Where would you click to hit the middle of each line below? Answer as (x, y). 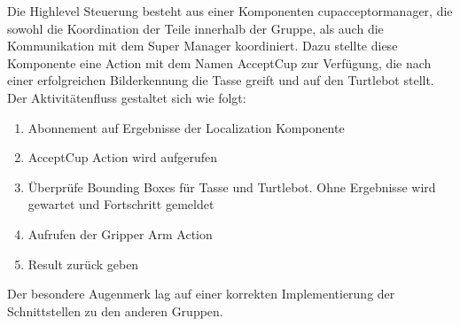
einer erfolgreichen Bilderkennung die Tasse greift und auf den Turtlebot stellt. (221, 80)
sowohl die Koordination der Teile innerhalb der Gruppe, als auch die (195, 28)
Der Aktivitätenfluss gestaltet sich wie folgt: (127, 97)
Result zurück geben (83, 264)
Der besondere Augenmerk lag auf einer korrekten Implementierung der (201, 294)
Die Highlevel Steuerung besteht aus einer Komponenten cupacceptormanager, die (230, 11)
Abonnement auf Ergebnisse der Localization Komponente (186, 127)
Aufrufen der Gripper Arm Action (120, 233)
